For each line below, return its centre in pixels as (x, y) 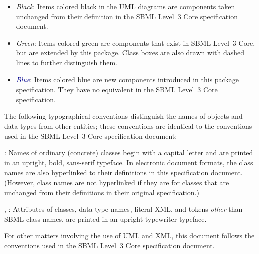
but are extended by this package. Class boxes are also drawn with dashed (130, 53)
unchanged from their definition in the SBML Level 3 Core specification (127, 16)
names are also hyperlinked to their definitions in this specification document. (123, 172)
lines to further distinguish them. (67, 62)
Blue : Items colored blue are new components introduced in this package (127, 79)
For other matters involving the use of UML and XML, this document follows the (129, 236)
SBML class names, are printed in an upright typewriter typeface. (105, 219)
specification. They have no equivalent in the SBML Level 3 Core (117, 89)
